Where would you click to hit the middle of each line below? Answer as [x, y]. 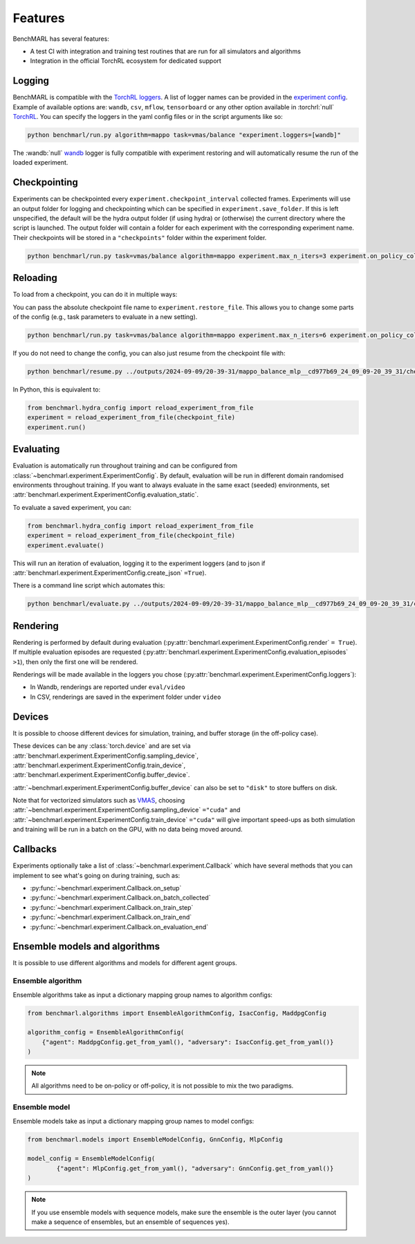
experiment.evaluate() [66, 545]
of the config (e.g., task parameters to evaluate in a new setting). [105, 317]
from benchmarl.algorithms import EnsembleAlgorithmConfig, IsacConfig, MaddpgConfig [177, 1013]
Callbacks [35, 849]
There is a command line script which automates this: [89, 585]
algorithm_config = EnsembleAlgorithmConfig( [106, 1032]
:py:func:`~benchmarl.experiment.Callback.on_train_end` [111, 917]
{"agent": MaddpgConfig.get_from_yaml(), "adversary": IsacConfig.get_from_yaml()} [188, 1042]
